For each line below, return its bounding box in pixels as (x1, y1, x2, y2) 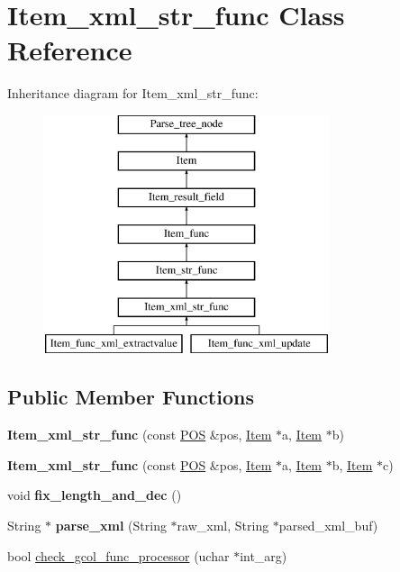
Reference (7, 32, 132, 68)
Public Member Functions (7, 383, 254, 411)
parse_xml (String (55, 516, 167, 535)
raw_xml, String (177, 516, 269, 535)
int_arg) (240, 546, 287, 565)
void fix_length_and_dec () (7, 486, 182, 504)
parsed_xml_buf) (278, 516, 378, 535)
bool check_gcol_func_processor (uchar (7, 546, 230, 565)
